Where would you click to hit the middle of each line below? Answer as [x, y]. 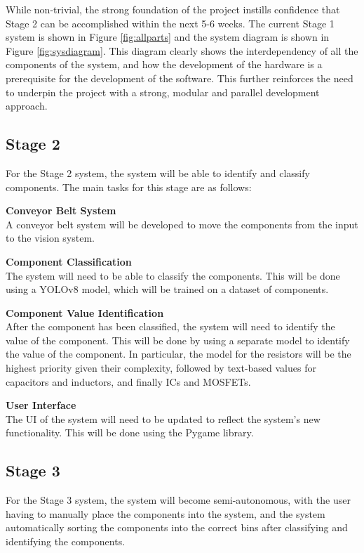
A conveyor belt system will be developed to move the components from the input [182, 224]
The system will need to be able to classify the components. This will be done [173, 275]
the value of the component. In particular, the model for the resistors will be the [178, 354]
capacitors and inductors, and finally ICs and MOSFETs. [128, 381]
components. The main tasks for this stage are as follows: [129, 187]
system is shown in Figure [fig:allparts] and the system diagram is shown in [168, 37]
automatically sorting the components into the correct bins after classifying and [177, 527]
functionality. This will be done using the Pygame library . [130, 432]
